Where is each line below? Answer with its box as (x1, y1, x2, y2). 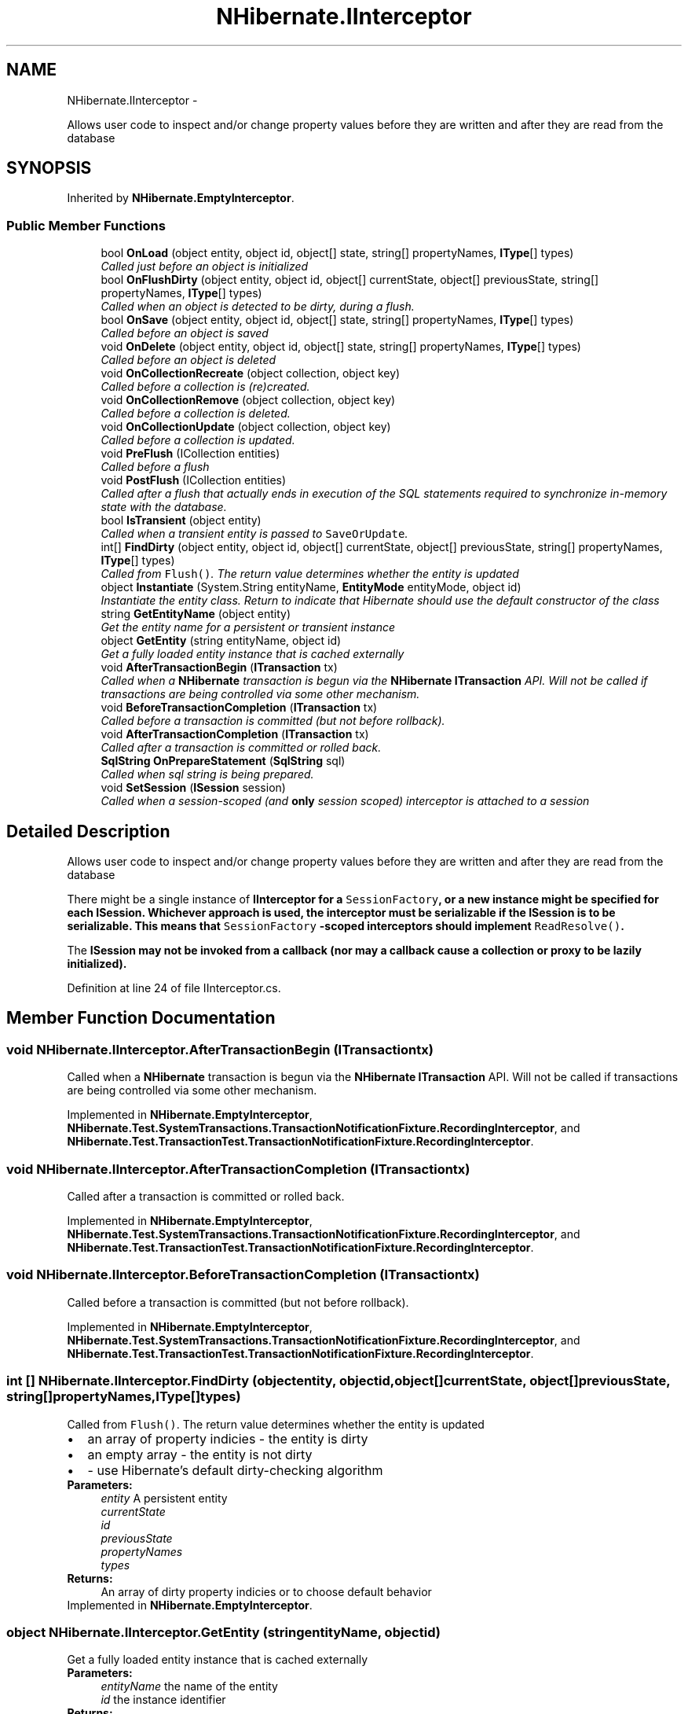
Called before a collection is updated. (101, 433, 295, 447)
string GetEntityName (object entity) (101, 607, 291, 621)
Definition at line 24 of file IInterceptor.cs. (67, 981, 281, 995)
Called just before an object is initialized (101, 259, 309, 274)
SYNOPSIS (6, 158, 92, 178)
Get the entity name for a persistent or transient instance (101, 620, 396, 634)
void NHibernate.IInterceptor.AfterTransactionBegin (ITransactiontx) (6, 1041, 434, 1057)
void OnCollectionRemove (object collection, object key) (101, 393, 396, 407)
